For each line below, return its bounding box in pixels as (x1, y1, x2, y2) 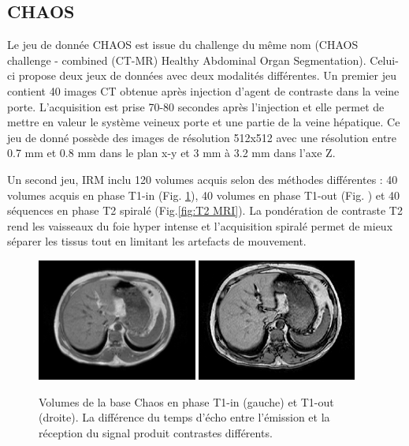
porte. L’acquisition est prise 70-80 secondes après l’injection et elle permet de (7, 98, 385, 114)
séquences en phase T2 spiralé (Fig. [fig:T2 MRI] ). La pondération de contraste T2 (7, 202, 403, 219)
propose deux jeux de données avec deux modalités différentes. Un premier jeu (18, 67, 396, 84)
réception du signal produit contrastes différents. (39, 424, 273, 440)
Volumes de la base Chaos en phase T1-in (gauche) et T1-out (39, 393, 334, 410)
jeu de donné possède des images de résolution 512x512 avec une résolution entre (7, 129, 397, 145)
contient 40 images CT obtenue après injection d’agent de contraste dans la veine (7, 82, 400, 99)
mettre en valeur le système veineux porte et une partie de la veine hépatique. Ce (7, 114, 400, 130)
